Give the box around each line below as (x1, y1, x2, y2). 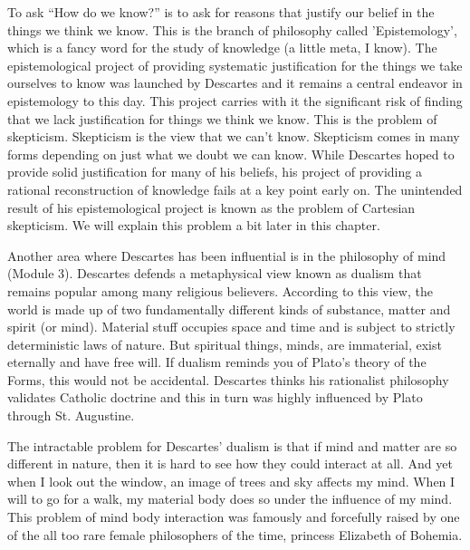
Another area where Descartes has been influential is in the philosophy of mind (7, 246, 446, 265)
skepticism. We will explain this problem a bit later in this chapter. (7, 216, 380, 235)
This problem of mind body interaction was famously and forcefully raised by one (7, 507, 460, 526)
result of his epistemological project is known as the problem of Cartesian (7, 198, 416, 217)
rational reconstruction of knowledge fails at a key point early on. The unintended (7, 179, 463, 198)
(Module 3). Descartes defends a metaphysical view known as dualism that (7, 264, 422, 283)
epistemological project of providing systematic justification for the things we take (7, 55, 463, 74)
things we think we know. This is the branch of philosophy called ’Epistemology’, (7, 20, 457, 39)
